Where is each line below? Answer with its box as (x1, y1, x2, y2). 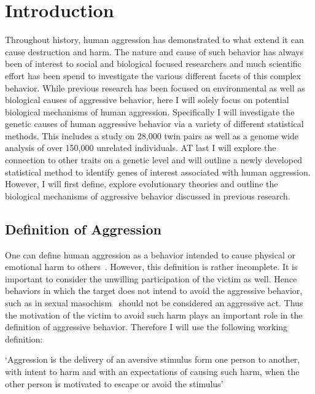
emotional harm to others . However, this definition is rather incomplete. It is (5, 260, 298, 273)
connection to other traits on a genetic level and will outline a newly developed (5, 153, 302, 166)
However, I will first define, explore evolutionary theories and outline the (5, 177, 278, 190)
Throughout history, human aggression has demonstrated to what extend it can (5, 33, 304, 46)
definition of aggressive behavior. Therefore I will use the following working (5, 320, 288, 333)
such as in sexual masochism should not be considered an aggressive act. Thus (5, 296, 303, 309)
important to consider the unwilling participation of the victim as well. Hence (5, 272, 297, 285)
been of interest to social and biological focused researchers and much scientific (5, 57, 301, 70)
